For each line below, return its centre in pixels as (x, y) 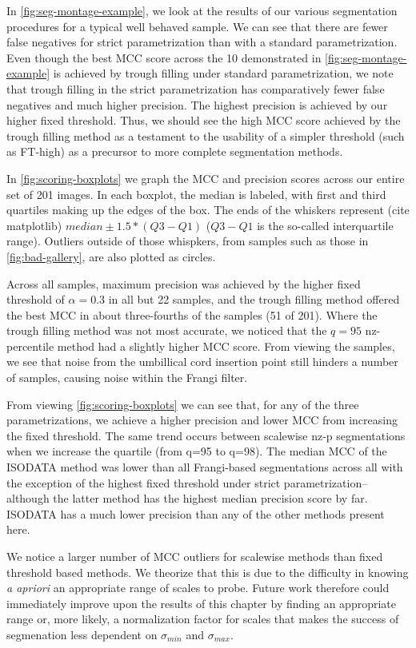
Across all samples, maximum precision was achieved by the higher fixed (184, 283)
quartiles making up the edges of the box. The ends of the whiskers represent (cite (208, 210)
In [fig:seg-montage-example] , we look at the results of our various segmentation (202, 10)
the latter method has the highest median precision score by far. (210, 498)
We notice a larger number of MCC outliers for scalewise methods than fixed (195, 556)
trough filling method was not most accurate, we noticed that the (167, 330)
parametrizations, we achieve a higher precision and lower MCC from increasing (202, 420)
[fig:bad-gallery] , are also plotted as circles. (111, 256)
